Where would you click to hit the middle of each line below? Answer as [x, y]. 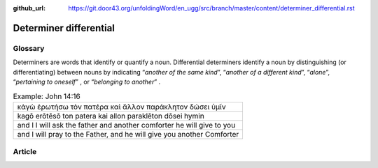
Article [25, 152]
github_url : [29, 8]
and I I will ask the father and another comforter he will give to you [126, 125]
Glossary [29, 48]
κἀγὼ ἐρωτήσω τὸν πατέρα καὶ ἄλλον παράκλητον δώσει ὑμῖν [122, 107]
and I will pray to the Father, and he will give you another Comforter [128, 134]
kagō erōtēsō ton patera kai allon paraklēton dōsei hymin [111, 116]
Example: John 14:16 [47, 96]
